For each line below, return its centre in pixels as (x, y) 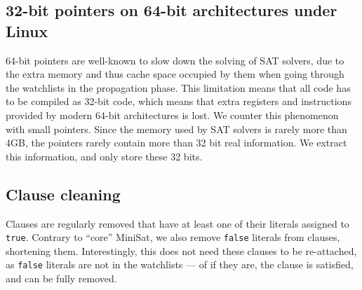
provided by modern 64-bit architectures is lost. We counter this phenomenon (172, 115)
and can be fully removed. (61, 278)
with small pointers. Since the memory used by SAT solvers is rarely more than (176, 129)
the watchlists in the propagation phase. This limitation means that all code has (178, 87)
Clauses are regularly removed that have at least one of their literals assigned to (177, 223)
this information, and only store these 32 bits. (104, 156)
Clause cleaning (63, 194)
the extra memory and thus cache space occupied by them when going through (175, 74)
